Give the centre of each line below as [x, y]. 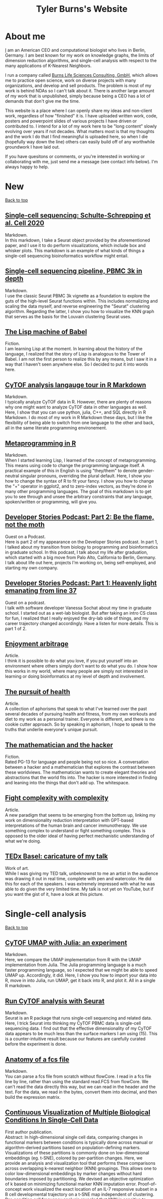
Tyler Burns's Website [82, 9]
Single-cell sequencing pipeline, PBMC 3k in [74, 271]
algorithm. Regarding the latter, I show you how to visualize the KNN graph [80, 311]
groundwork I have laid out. [32, 147]
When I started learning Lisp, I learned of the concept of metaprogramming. [81, 460]
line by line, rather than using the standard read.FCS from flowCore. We [77, 1081]
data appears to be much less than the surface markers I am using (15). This [81, 1034]
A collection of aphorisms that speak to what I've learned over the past [76, 709]
